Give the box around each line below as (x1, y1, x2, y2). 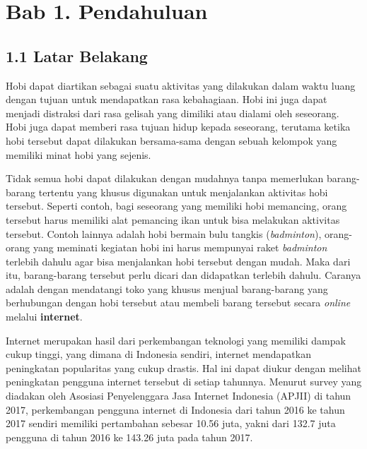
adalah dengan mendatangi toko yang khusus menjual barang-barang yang (6, 281, 328, 296)
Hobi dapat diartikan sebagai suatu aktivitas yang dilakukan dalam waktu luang (6, 78, 356, 92)
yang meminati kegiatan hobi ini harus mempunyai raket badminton (33, 240, 327, 255)
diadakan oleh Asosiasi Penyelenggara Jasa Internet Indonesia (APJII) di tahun (6, 388, 351, 403)
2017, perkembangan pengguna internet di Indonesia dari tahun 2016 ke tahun (6, 402, 345, 417)
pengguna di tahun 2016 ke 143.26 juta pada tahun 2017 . (6, 429, 253, 444)
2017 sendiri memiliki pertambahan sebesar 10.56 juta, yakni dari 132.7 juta (6, 416, 336, 431)
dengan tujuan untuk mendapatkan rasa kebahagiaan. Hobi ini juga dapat (6, 92, 327, 107)
